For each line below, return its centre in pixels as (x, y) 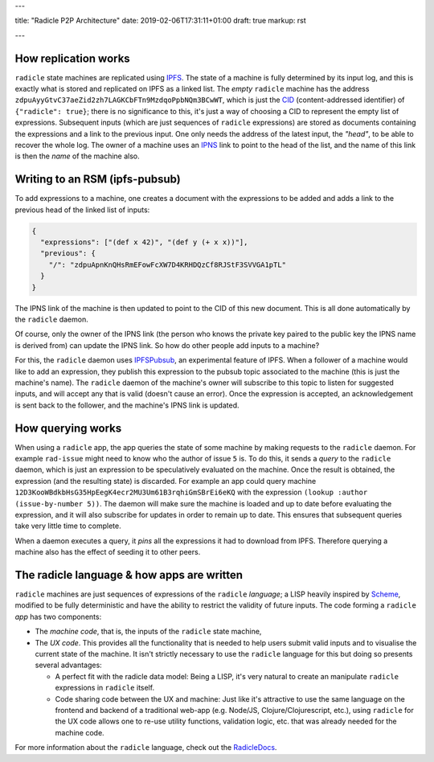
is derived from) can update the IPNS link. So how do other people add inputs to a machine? (167, 345)
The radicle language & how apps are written (129, 575)
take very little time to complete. (68, 526)
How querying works (68, 428)
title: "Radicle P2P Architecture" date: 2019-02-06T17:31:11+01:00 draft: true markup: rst (160, 21)
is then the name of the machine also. (77, 156)
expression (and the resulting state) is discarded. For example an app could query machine (166, 481)
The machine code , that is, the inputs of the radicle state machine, (148, 632)
